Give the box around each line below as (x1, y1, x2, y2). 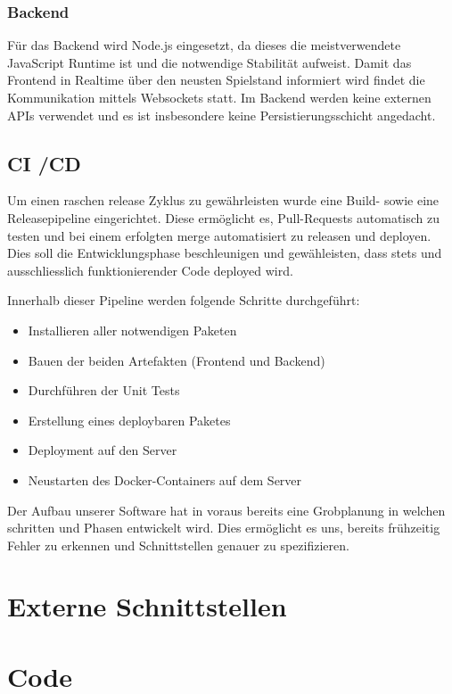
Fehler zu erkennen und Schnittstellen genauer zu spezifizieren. (7, 535, 349, 554)
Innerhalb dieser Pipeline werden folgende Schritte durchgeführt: (7, 291, 360, 310)
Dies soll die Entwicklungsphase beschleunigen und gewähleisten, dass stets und (7, 244, 442, 262)
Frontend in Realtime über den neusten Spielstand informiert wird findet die (7, 70, 425, 89)
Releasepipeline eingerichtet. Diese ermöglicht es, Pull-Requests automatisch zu (7, 208, 440, 227)
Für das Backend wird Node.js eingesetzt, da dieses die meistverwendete (7, 36, 401, 54)
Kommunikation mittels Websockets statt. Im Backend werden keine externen (7, 88, 431, 106)
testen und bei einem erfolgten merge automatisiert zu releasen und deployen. (7, 226, 431, 244)
